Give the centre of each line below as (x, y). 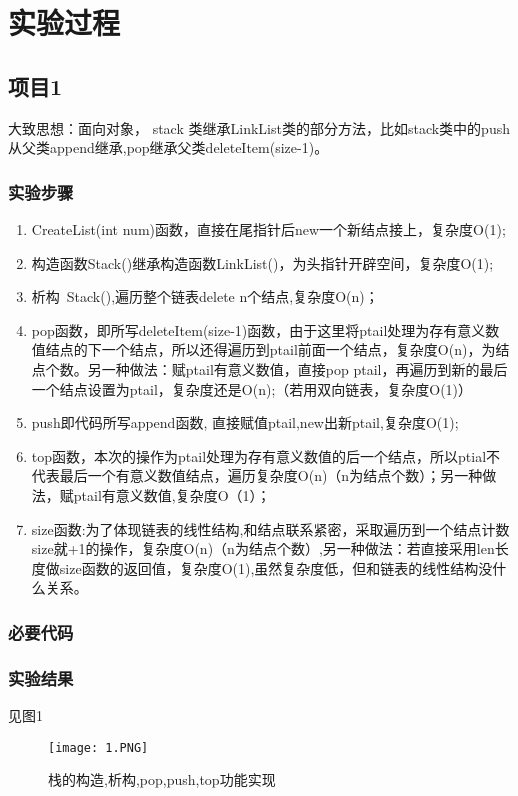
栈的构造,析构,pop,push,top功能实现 (162, 779)
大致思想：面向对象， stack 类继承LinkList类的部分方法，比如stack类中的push (259, 127)
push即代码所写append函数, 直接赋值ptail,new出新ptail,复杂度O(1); (245, 422)
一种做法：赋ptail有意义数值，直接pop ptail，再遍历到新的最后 (304, 368)
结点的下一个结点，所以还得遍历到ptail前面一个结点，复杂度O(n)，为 (270, 349)
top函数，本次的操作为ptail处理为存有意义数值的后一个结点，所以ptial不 (266, 455)
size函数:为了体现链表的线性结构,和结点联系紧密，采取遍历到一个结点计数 (270, 528)
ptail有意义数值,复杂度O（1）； (172, 494)
